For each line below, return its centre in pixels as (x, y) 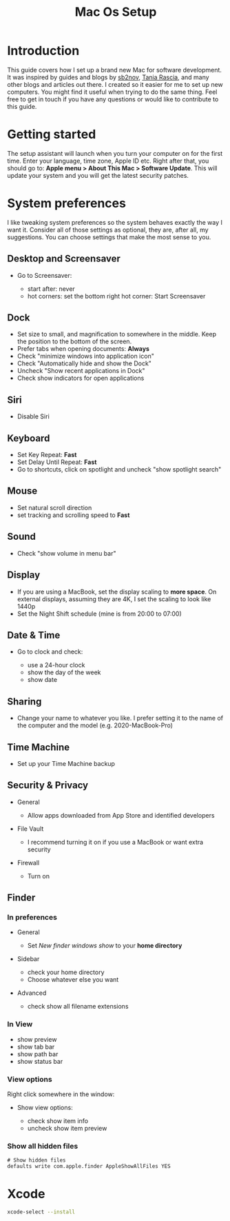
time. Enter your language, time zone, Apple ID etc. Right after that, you (108, 161)
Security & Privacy (48, 786)
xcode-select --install (41, 1212)
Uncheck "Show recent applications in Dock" (81, 371)
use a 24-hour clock (56, 665)
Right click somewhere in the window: (61, 1094)
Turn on (39, 876)
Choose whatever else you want (73, 980)
